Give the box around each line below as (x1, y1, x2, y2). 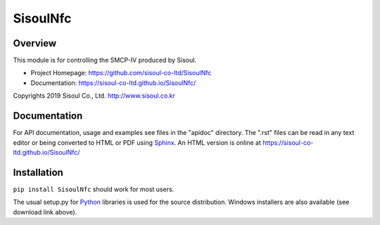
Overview (13, 37, 57, 49)
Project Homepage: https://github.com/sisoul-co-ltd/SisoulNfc (30, 69, 212, 77)
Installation (13, 166, 63, 179)
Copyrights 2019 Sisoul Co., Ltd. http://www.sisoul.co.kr (13, 91, 176, 100)
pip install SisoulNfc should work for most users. (13, 185, 175, 193)
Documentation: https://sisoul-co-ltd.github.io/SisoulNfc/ (30, 78, 196, 87)
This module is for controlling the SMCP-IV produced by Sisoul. (13, 56, 197, 65)
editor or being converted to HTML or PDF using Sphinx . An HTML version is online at (13, 138, 262, 147)
